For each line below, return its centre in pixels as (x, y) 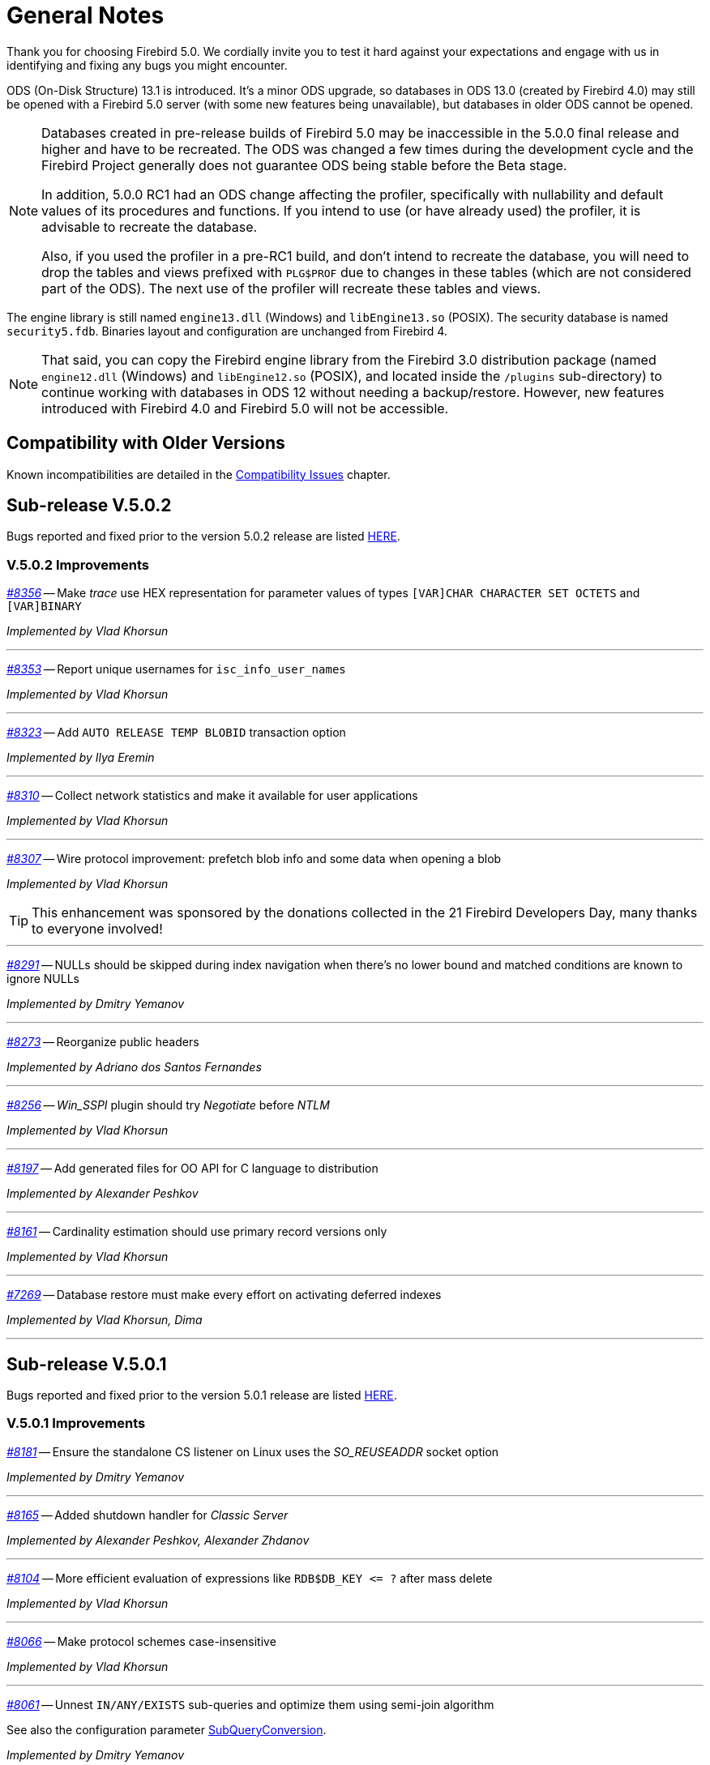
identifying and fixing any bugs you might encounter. (147, 65)
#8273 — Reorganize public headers (103, 1042)
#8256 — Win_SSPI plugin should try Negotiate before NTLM (168, 1105)
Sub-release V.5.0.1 (87, 1364)
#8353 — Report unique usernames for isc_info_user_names (176, 669)
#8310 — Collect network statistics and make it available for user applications (212, 796)
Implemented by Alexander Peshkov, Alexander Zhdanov (158, 1540)
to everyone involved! (97, 929)
